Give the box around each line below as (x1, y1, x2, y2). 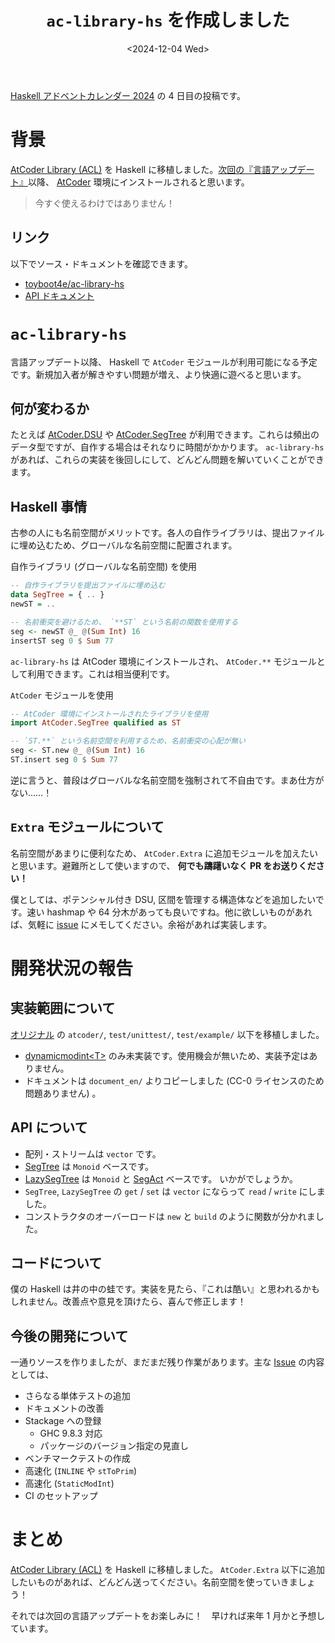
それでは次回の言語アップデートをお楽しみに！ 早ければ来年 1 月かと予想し (10, 1610, 326, 1622)
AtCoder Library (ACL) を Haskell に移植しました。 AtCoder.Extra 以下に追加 (10, 1564, 326, 1576)
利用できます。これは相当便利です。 (27, 667, 175, 680)
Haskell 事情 (10, 498, 88, 515)
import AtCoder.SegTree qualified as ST (10, 718, 182, 728)
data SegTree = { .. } (10, 590, 105, 600)
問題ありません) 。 (24, 1087, 102, 1099)
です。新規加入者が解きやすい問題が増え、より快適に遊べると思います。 (10, 368, 307, 380)
